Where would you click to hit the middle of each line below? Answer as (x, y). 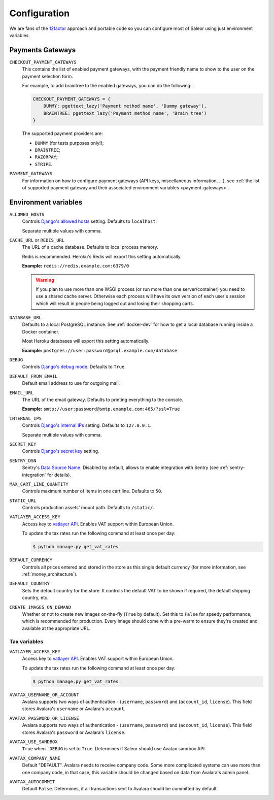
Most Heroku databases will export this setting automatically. (86, 341)
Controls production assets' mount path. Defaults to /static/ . (88, 508)
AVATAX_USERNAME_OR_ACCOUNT (44, 695)
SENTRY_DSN (23, 460)
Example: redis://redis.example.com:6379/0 (76, 266)
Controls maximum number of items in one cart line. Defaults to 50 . (92, 491)
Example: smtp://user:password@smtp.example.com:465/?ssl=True (101, 409)
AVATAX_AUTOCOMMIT (32, 781)
